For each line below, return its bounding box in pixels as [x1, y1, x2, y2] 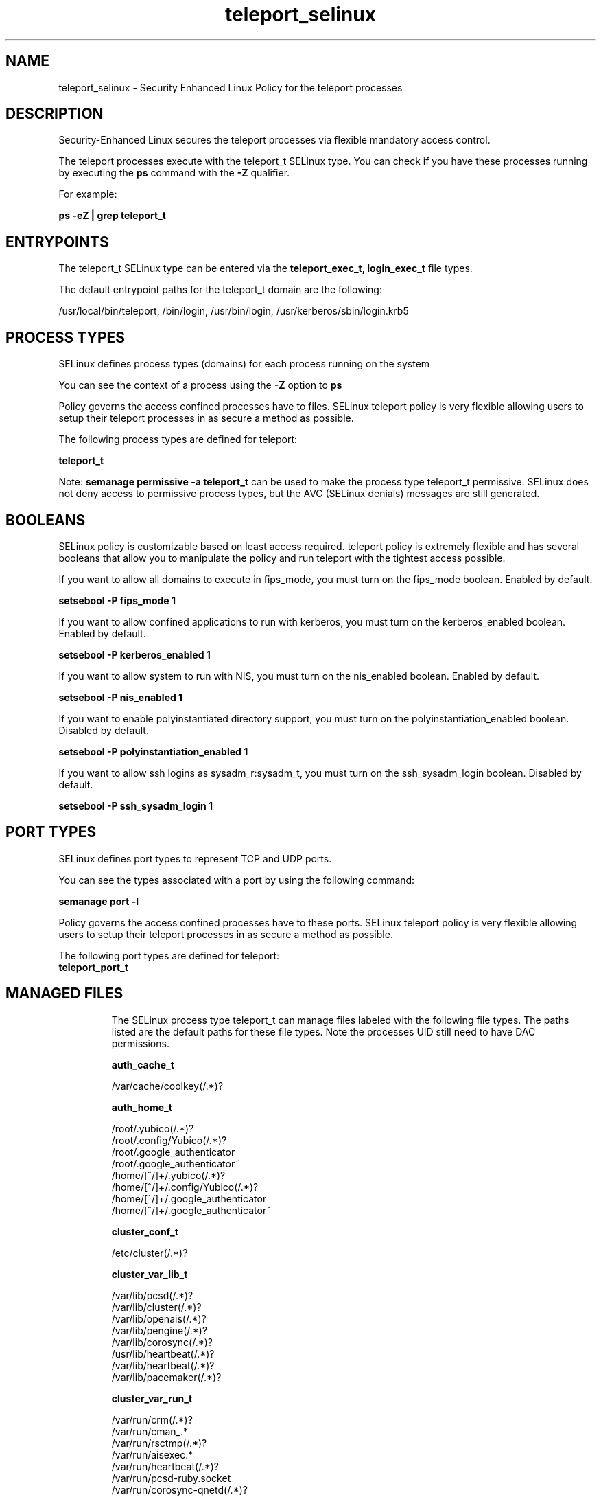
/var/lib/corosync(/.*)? [111, 1336, 213, 1348]
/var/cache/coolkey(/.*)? [111, 1079, 224, 1092]
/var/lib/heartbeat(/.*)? [111, 1359, 215, 1371]
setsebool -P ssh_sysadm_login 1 [58, 799, 213, 812]
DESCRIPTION [5, 105, 104, 123]
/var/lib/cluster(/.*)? [111, 1301, 202, 1313]
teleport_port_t [58, 961, 128, 973]
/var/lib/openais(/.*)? [111, 1312, 207, 1325]
